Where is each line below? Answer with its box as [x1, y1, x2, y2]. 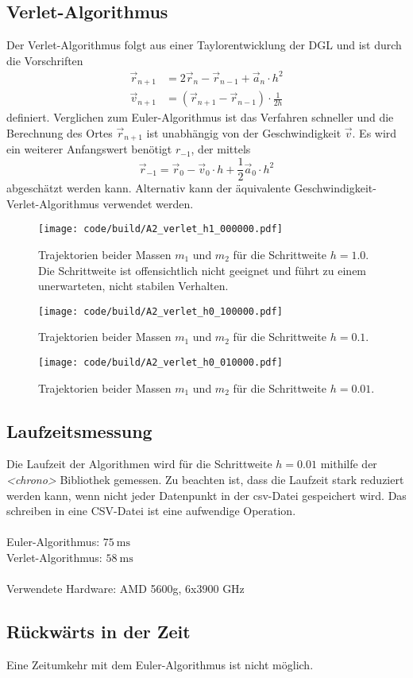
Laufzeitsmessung [6, 418, 152, 443]
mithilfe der [320, 455, 377, 472]
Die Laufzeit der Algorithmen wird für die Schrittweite [6, 455, 272, 472]
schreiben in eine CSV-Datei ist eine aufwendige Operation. [6, 502, 296, 519]
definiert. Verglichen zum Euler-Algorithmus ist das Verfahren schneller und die [6, 109, 394, 126]
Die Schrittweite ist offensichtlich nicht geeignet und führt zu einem [38, 262, 367, 278]
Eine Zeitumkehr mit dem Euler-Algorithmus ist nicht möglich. [6, 656, 314, 672]
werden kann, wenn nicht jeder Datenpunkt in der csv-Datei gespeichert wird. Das [6, 486, 407, 503]
